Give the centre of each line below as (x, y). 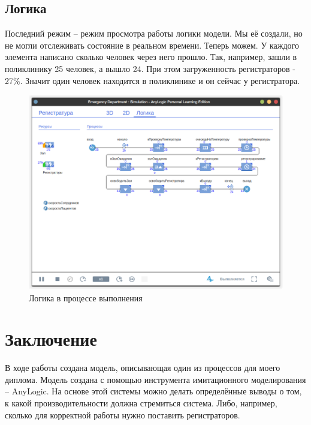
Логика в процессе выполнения (86, 297)
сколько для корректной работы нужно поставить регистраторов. (123, 414)
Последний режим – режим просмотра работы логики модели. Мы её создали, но (154, 33)
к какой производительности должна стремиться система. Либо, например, (141, 403)
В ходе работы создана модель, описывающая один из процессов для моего (143, 368)
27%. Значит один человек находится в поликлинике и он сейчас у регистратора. (153, 80)
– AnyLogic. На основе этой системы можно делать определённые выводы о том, (153, 391)
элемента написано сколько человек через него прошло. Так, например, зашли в (151, 57)
